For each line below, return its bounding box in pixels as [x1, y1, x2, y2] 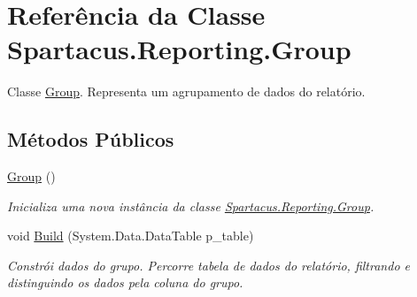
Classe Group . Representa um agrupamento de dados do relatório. [7, 82, 366, 101]
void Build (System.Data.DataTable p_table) [7, 226, 254, 245]
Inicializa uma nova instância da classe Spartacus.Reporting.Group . [7, 196, 375, 215]
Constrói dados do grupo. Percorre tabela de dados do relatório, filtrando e [7, 255, 410, 274]
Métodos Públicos [7, 126, 174, 153]
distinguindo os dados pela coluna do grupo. [7, 273, 243, 292]
